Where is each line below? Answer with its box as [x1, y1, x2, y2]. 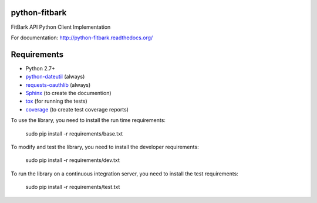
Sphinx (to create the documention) [25, 89, 112, 96]
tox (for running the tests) [25, 97, 87, 105]
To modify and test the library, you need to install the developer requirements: [11, 143, 199, 150]
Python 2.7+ [25, 65, 56, 72]
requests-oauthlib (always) [25, 81, 91, 88]
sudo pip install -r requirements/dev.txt [25, 157, 120, 164]
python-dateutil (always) [25, 73, 85, 80]
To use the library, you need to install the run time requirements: [11, 117, 166, 124]
